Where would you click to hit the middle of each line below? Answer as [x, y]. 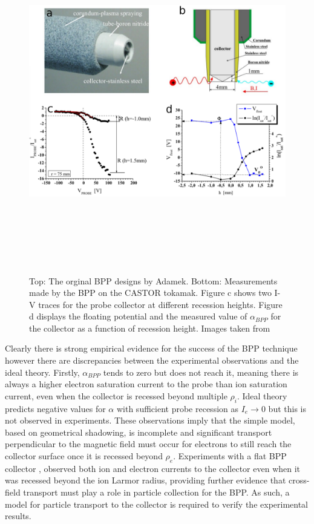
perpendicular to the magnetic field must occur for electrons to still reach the [148, 444]
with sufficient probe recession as [177, 408]
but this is [287, 408]
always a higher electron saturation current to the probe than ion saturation [146, 384]
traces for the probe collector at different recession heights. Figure [160, 304]
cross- [299, 480]
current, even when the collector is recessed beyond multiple [116, 395]
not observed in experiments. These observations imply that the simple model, [150, 420]
